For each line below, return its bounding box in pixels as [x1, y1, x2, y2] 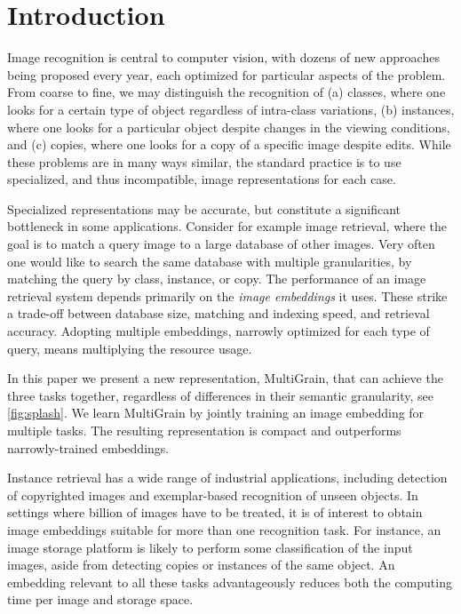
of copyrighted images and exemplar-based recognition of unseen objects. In [7, 485, 418, 504]
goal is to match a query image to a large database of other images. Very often [7, 235, 435, 253]
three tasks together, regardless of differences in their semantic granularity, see [7, 386, 433, 404]
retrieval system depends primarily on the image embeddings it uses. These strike [7, 286, 448, 305]
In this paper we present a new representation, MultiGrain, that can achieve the [7, 369, 443, 387]
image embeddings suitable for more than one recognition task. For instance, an [7, 520, 441, 538]
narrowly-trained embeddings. [7, 438, 170, 457]
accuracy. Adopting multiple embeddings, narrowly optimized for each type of [7, 322, 430, 340]
